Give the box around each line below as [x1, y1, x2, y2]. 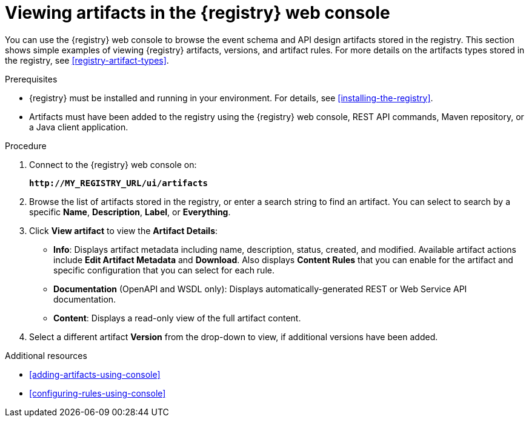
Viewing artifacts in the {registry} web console [5, 2, 390, 23]
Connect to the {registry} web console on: [29, 159, 197, 170]
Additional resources [5, 350, 87, 361]
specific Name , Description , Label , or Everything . [29, 206, 231, 217]
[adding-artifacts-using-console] [29, 369, 161, 380]
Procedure [5, 140, 47, 151]
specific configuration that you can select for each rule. [53, 264, 274, 275]
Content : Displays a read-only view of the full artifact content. [53, 312, 301, 323]
